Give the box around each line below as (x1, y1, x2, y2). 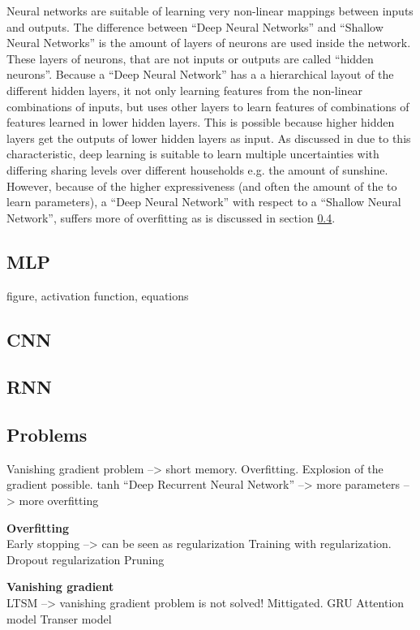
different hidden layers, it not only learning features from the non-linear (6, 81, 363, 98)
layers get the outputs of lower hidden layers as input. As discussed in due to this (6, 129, 411, 146)
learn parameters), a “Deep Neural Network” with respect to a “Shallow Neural (6, 193, 401, 210)
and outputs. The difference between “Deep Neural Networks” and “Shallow (6, 18, 384, 35)
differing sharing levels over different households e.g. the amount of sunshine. (6, 161, 388, 178)
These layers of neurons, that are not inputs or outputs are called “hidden (6, 50, 374, 67)
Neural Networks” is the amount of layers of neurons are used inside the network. (6, 34, 411, 51)
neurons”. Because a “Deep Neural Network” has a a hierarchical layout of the (6, 66, 394, 83)
